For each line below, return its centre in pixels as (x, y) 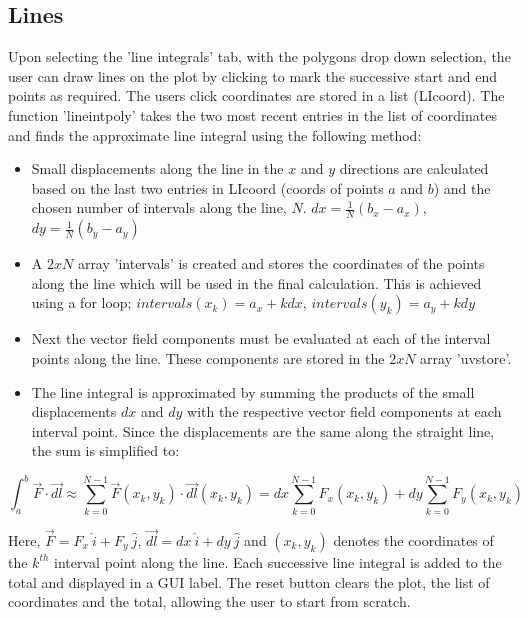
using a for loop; (81, 302)
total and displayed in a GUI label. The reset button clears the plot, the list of (249, 581)
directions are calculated (414, 168)
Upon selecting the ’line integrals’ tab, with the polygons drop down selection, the (259, 56)
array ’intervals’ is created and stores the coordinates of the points (281, 263)
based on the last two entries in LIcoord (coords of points (207, 187)
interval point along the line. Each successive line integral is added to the (278, 561)
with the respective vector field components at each (344, 411)
